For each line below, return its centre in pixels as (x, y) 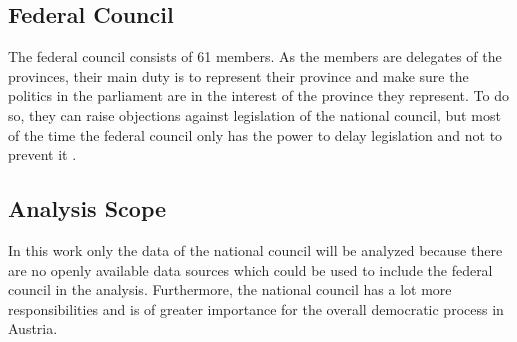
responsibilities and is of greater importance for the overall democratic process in (256, 308)
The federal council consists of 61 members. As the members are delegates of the (255, 56)
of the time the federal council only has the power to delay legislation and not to (255, 134)
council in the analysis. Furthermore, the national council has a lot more (230, 289)
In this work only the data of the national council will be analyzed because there (255, 249)
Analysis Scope (87, 208)
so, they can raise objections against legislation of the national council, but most (254, 114)
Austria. (33, 328)
